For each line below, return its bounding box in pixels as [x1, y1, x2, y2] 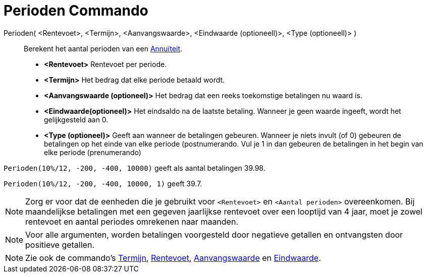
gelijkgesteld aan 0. [44, 115, 109, 124]
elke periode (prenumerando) [44, 148, 141, 157]
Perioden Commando [4, 2, 148, 19]
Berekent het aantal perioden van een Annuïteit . [24, 44, 183, 53]
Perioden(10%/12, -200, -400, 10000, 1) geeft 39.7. [4, 179, 202, 188]
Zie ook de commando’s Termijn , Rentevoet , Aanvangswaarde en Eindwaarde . [25, 252, 321, 263]
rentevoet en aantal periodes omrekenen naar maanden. [25, 216, 238, 227]
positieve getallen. [25, 239, 94, 250]
